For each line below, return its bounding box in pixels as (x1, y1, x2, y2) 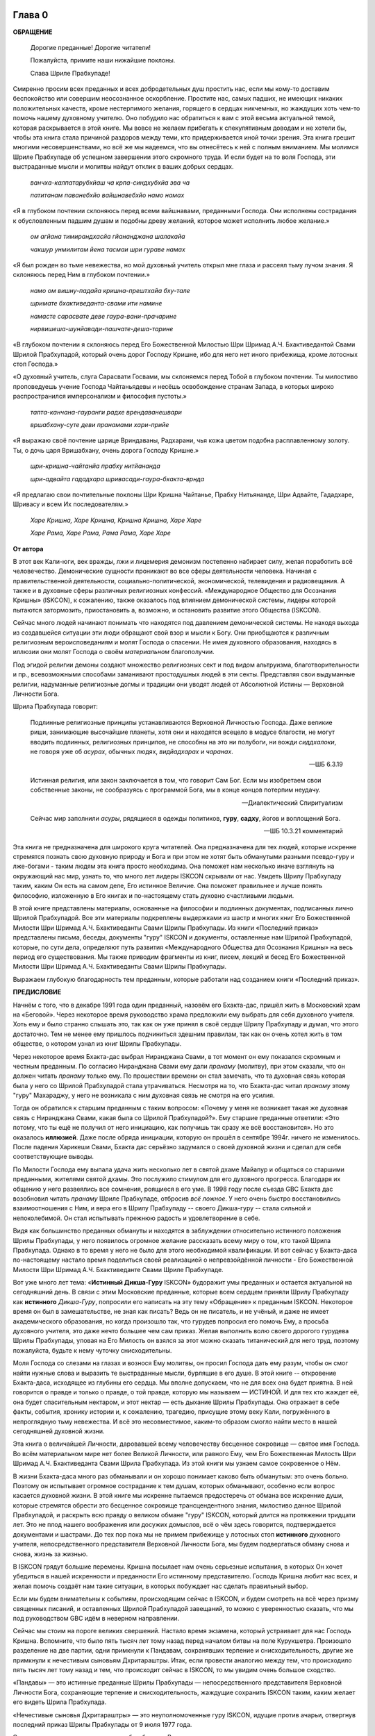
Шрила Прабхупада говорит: (12, 702, 99, 711)
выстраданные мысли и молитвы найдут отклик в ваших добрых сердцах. (12, 162, 234, 171)
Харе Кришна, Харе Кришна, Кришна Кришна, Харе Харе (30, 516, 202, 524)
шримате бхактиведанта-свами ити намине (30, 299, 162, 308)
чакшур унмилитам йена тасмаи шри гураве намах (30, 245, 185, 253)
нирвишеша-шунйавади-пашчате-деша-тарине (30, 324, 174, 333)
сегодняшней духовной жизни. (12, 1427, 105, 1435)
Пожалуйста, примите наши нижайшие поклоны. (30, 56, 176, 65)
